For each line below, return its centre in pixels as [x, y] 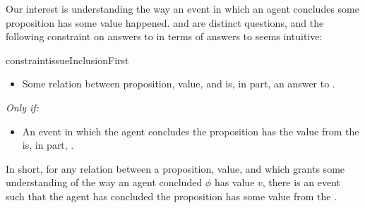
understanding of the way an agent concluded [104, 182]
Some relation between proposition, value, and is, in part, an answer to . [179, 84]
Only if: [22, 107]
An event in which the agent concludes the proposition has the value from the [191, 131]
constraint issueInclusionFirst [67, 60]
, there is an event [301, 182]
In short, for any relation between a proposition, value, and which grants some [175, 168]
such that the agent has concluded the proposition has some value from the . [172, 196]
